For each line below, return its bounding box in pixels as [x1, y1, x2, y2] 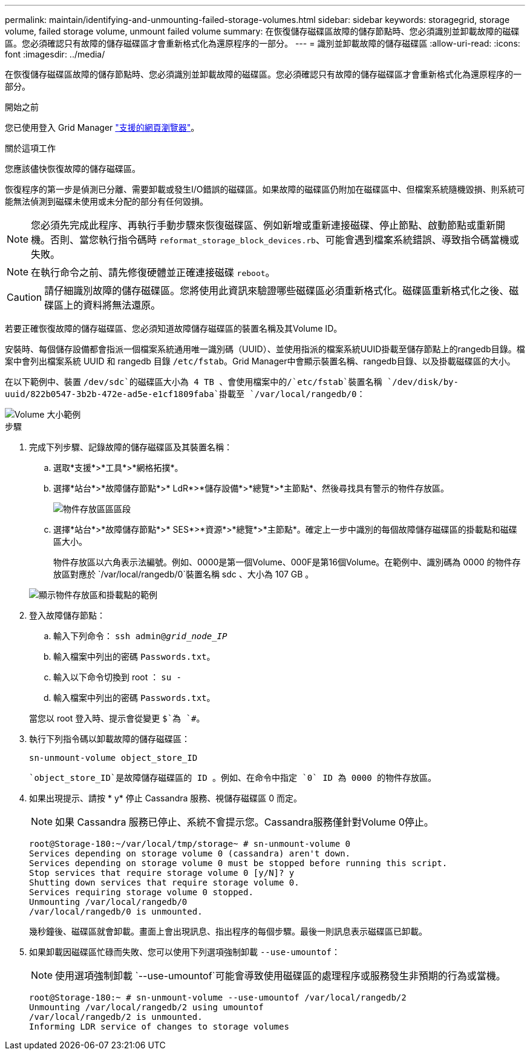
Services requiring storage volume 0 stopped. [29, 887, 254, 897]
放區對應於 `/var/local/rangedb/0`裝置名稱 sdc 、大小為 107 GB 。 [53, 569, 314, 579]
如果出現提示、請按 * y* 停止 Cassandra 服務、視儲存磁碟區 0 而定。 [29, 793, 302, 803]
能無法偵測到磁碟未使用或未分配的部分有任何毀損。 [5, 196, 208, 206]
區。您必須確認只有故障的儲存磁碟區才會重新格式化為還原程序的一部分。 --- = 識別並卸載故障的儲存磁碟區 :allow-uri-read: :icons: [5, 38, 520, 48]
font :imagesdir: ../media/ [5, 49, 105, 59]
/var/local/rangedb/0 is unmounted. [29, 907, 203, 916]
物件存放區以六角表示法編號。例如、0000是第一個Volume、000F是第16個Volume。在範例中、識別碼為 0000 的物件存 [53, 557, 521, 567]
